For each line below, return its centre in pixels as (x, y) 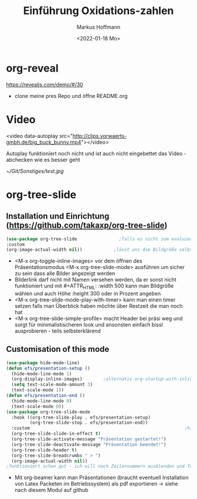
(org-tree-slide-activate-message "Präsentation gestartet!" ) (89, 439)
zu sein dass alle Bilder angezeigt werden (65, 273)
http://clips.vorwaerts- (100, 135)
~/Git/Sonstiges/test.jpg (35, 171)
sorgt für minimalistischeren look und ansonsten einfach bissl (89, 325)
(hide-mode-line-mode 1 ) (42, 374)
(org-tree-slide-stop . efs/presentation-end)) (89, 423)
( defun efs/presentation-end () (45, 396)
